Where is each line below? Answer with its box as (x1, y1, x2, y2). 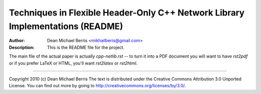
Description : (9, 44, 35, 50)
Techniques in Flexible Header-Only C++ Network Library (9, 7, 245, 18)
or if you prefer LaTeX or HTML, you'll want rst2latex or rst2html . (9, 60, 138, 66)
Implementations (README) (9, 21, 123, 31)
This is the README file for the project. (47, 44, 125, 50)
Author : (9, 38, 25, 44)
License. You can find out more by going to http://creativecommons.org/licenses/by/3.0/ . (9, 83, 186, 89)
